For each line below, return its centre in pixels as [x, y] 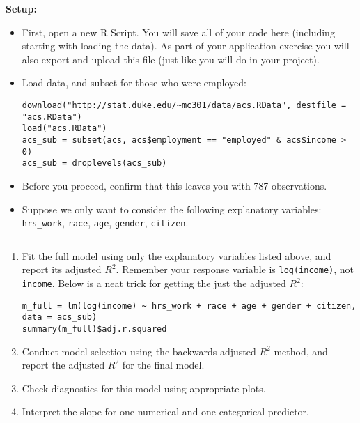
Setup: [21, 8]
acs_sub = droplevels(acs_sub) [94, 163]
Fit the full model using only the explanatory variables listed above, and [177, 255]
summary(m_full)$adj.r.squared [94, 329]
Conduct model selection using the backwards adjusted [139, 351]
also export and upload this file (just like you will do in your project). [171, 59]
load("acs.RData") [64, 129]
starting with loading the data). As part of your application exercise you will [186, 46]
